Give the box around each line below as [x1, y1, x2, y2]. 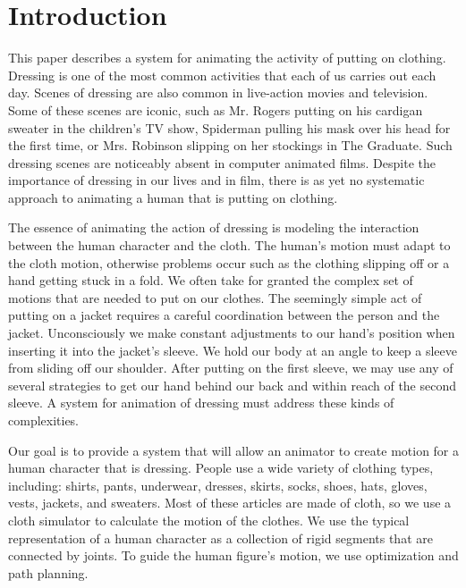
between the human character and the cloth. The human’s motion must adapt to [8, 236, 451, 255]
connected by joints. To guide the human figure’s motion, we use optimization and [8, 546, 459, 565]
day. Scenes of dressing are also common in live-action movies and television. [8, 83, 428, 102]
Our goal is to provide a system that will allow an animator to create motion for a [8, 441, 460, 459]
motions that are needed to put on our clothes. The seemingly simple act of [8, 288, 422, 307]
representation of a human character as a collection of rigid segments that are [8, 528, 433, 547]
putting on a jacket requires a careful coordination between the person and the [8, 306, 440, 324]
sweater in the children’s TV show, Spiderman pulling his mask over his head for [8, 118, 451, 137]
